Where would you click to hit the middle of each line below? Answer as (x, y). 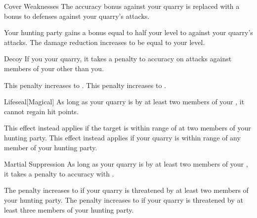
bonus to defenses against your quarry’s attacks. (77, 16)
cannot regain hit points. (42, 111)
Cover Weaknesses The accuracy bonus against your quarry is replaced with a (122, 6)
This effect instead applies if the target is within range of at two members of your (128, 128)
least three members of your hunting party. (69, 209)
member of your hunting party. (51, 147)
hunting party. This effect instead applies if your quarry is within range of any (122, 137)
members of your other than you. (54, 68)
